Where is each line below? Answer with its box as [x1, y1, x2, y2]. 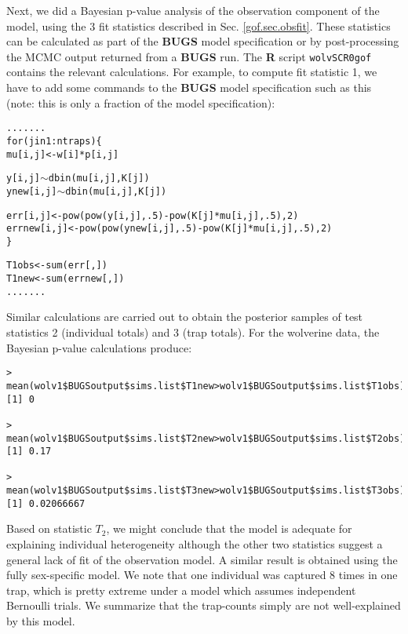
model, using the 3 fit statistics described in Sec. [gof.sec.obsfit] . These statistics [6, 17, 391, 34]
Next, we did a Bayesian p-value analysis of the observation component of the [6, 2, 380, 18]
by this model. [6, 613, 75, 629]
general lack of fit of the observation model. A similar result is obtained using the [6, 551, 398, 567]
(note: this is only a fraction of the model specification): [6, 94, 275, 111]
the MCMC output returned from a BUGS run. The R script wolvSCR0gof [6, 48, 372, 64]
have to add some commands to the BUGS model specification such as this [6, 79, 372, 96]
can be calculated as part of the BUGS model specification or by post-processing [6, 33, 399, 49]
